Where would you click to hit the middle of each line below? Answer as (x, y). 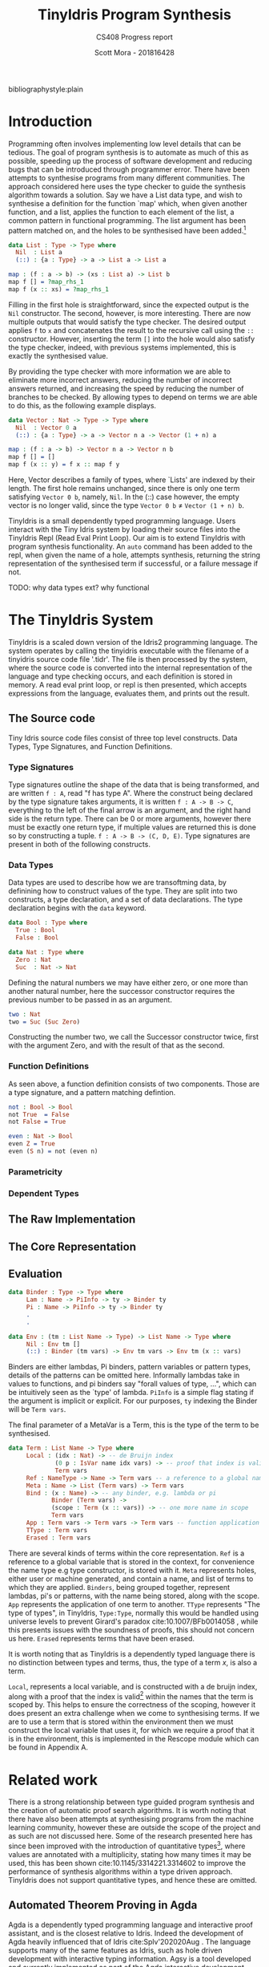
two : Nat (25, 1014)
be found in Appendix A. (48, 1747)
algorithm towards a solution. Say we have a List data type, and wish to (125, 195)
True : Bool (36, 931)
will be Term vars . (37, 1409)
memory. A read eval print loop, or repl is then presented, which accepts (128, 684)
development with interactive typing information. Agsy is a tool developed (130, 1958)
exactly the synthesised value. (58, 355)
